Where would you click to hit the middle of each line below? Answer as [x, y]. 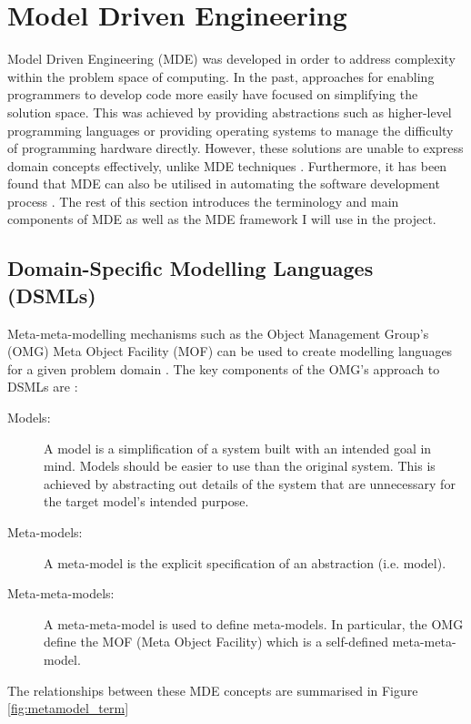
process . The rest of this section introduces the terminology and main [203, 201]
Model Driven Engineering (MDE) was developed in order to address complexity [231, 59]
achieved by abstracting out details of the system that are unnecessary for [250, 483]
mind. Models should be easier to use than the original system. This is [240, 466]
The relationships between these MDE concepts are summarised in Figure [213, 690]
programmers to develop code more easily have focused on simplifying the [213, 94]
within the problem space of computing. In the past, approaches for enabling [221, 76]
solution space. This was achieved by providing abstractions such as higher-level [230, 112]
